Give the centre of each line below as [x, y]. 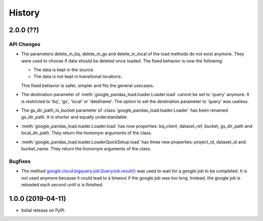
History [24, 13]
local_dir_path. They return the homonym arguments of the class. [87, 133]
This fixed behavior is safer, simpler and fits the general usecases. [88, 85]
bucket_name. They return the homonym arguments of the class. [86, 149]
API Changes [25, 44]
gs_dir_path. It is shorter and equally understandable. [75, 117]
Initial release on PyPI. [43, 210]
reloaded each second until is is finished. [62, 184]
